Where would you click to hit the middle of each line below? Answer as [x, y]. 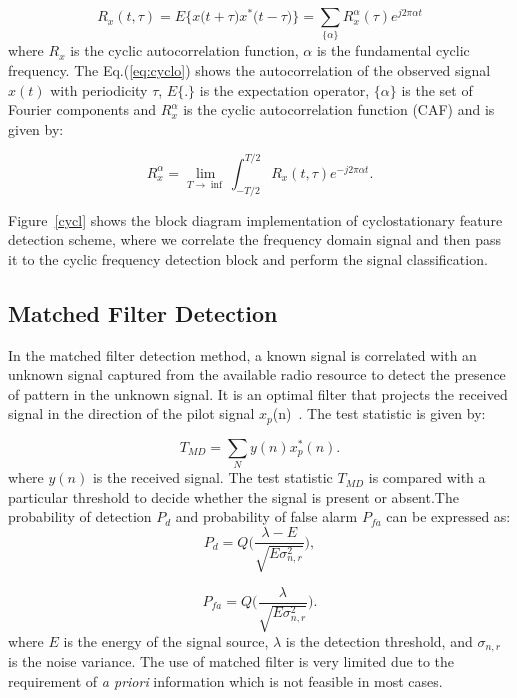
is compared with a [427, 477]
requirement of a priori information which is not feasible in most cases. [225, 681]
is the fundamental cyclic [393, 50]
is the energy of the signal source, [166, 640]
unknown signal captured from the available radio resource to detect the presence [257, 374]
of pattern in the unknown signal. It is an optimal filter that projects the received [258, 393]
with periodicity [99, 89]
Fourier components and [82, 109]
